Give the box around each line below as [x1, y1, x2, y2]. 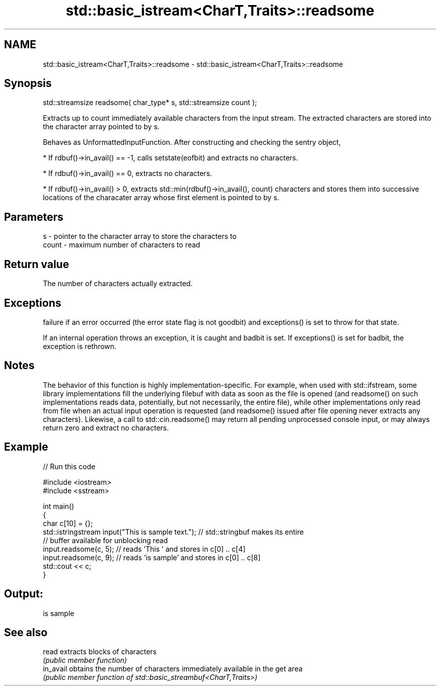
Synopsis [4, 77, 52, 90]
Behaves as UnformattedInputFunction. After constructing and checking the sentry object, [43, 138, 341, 147]
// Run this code [43, 462, 95, 471]
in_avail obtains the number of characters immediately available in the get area [43, 664, 303, 673]
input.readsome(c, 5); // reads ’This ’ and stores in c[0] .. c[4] [43, 544, 246, 553]
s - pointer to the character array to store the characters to [43, 232, 237, 241]
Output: [4, 587, 43, 600]
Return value [4, 257, 69, 271]
